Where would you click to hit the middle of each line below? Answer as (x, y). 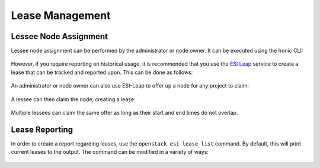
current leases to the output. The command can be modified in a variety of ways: (110, 152)
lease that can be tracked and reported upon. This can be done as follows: (102, 72)
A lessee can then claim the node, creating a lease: (73, 99)
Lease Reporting (42, 129)
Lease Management (61, 15)
